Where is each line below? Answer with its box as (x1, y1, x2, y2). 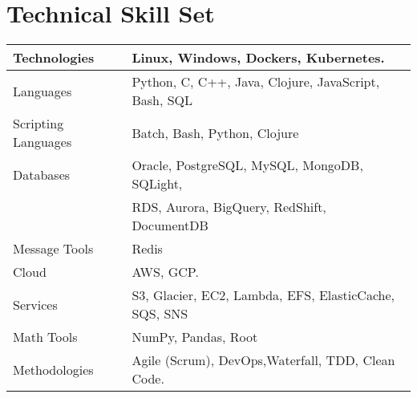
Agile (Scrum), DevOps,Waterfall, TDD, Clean (132, 351, 395, 370)
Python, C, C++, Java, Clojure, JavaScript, (132, 72, 380, 91)
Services (13, 294, 58, 314)
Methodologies (13, 359, 94, 379)
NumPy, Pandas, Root (132, 327, 258, 347)
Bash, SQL (132, 91, 193, 110)
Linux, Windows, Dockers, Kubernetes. (132, 48, 385, 67)
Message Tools (13, 239, 94, 258)
